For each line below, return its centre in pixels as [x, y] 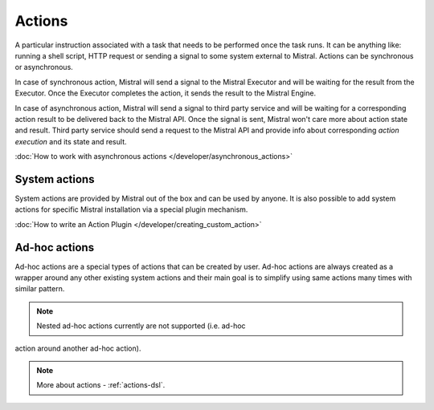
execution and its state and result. [71, 141]
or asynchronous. [44, 67]
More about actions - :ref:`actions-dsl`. [101, 385]
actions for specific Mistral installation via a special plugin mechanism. [131, 209]
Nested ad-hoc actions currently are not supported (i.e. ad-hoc [141, 326]
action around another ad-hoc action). [78, 348]
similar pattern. [40, 289]
